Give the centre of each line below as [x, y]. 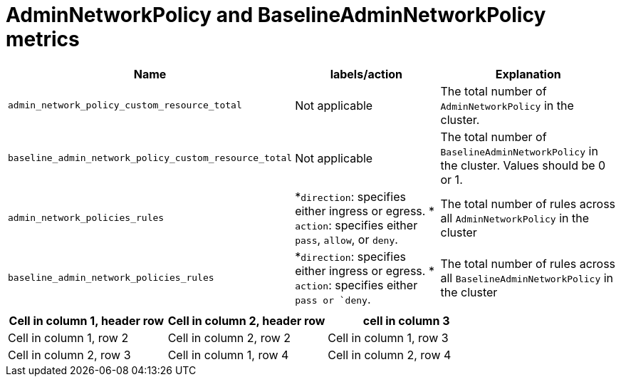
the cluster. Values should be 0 [523, 165]
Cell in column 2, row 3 [69, 355]
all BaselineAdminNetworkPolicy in [527, 278]
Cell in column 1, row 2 [68, 337]
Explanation [528, 74]
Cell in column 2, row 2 [229, 337]
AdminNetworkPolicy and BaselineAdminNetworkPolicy [276, 15]
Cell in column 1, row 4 [228, 355]
